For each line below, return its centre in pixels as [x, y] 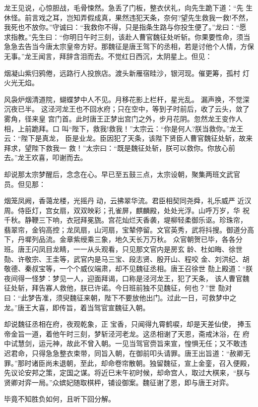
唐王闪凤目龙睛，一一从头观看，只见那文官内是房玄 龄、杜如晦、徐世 [130, 249]
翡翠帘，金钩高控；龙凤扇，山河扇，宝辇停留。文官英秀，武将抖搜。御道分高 [129, 229]
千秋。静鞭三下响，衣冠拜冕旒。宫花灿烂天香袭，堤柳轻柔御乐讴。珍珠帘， [126, 220]
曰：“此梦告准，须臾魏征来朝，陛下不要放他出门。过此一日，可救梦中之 [120, 298]
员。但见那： [25, 184]
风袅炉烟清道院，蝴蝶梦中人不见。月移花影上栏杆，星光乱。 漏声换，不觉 [123, 99]
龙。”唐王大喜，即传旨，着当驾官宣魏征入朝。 [77, 307]
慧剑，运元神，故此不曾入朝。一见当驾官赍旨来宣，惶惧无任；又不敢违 [132, 343]
